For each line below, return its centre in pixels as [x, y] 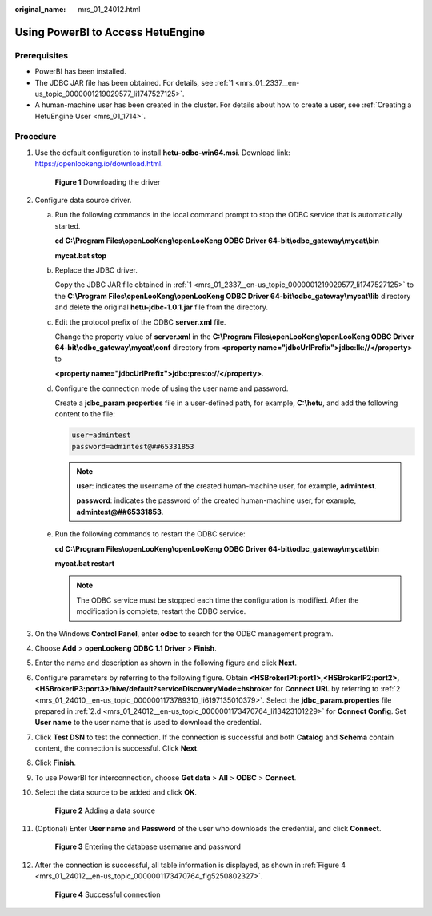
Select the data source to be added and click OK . [116, 792]
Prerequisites [41, 55]
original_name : [40, 9]
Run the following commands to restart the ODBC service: [150, 534]
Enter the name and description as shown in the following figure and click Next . [166, 663]
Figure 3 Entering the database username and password [148, 846]
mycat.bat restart [85, 563]
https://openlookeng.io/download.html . [99, 164]
